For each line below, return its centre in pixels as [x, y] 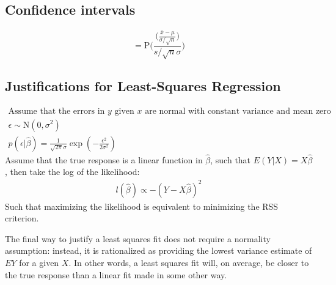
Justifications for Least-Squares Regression [143, 85]
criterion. [22, 218]
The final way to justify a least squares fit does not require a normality [138, 238]
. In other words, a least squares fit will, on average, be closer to [189, 262]
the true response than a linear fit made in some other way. [116, 274]
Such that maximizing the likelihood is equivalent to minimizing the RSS [142, 206]
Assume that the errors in [57, 111]
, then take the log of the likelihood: [72, 172]
